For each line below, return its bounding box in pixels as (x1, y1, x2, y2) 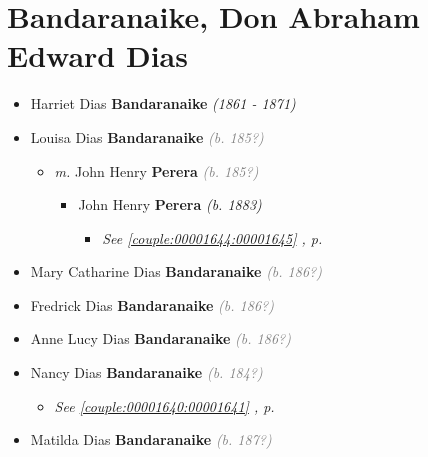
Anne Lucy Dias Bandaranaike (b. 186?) (30, 328, 291, 349)
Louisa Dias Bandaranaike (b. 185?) (30, 126, 264, 147)
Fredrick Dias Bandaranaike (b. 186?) (30, 294, 274, 315)
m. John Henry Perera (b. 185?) (54, 160, 259, 181)
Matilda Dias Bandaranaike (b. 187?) (30, 429, 272, 450)
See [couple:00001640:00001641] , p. (54, 395, 275, 416)
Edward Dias (7, 35, 188, 76)
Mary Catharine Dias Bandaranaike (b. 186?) (30, 261, 322, 282)
